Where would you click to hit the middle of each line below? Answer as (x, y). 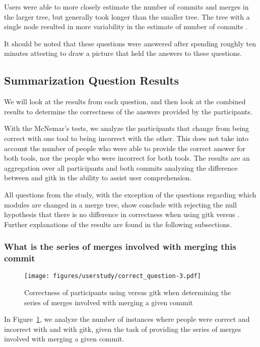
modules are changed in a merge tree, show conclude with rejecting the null (120, 204)
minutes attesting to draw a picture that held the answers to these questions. (123, 53)
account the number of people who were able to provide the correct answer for (125, 148)
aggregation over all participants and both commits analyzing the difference (121, 167)
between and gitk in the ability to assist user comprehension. (98, 178)
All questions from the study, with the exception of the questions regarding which (130, 194)
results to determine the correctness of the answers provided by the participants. (128, 111)
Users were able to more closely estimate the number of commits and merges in (126, 7)
